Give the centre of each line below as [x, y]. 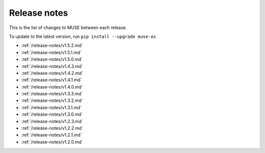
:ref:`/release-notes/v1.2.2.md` [52, 128]
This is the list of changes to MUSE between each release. [68, 28]
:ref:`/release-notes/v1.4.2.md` [52, 73]
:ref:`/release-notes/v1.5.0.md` [52, 60]
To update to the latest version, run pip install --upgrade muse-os [83, 36]
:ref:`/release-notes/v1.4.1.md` [52, 80]
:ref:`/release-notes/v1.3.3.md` [52, 94]
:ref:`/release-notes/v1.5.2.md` [52, 46]
